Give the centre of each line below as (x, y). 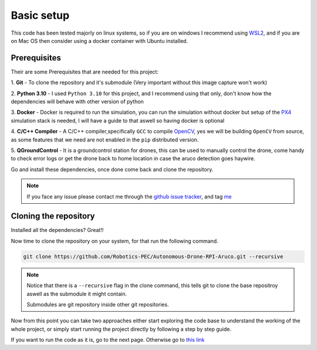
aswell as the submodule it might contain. (77, 294)
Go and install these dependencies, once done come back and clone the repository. (112, 169)
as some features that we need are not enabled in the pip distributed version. (105, 139)
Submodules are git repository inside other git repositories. (98, 304)
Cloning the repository (53, 216)
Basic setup (40, 15)
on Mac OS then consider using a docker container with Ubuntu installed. (99, 41)
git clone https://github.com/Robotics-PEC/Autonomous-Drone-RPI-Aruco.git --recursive (153, 256)
